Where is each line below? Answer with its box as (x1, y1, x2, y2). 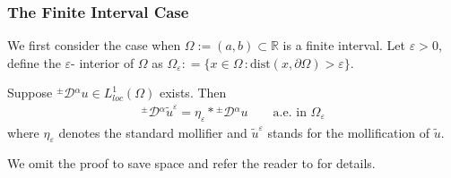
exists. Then (159, 83, 227, 102)
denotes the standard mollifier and (58, 123, 247, 141)
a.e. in (273, 106, 307, 119)
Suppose (7, 83, 53, 102)
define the (7, 53, 61, 72)
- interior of (71, 53, 134, 72)
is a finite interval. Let (282, 36, 406, 55)
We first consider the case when (7, 36, 181, 55)
